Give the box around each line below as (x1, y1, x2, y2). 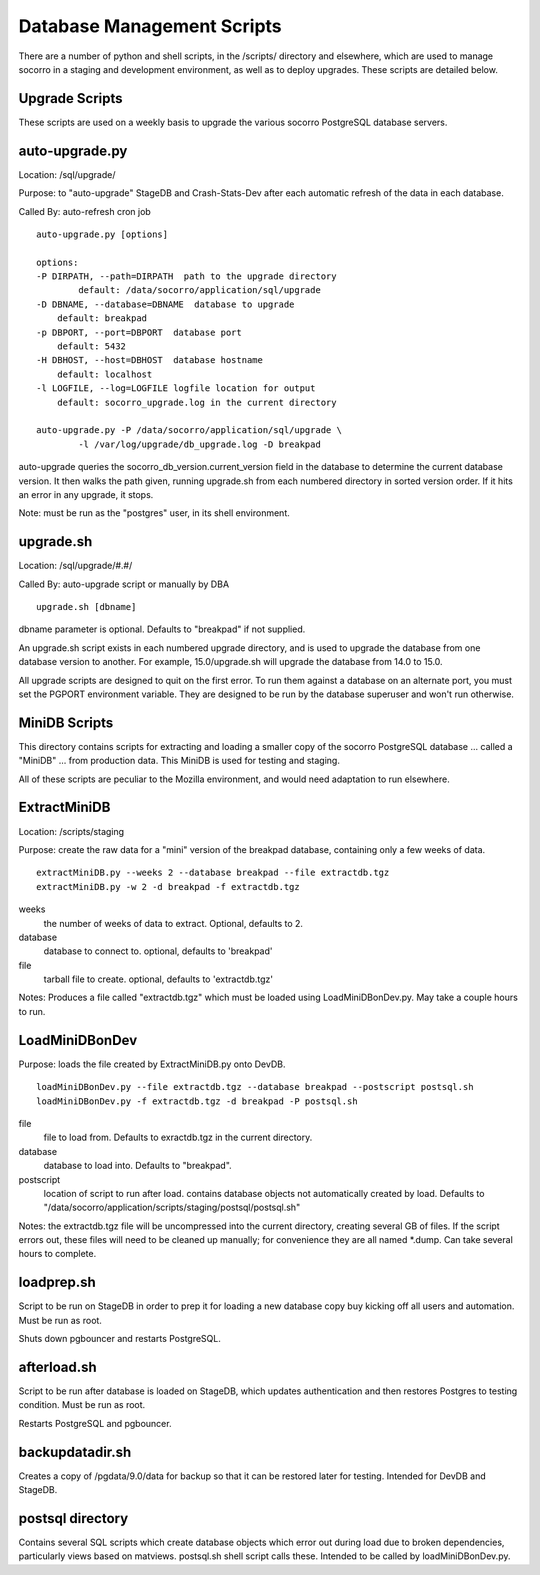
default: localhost (56, 368, 153, 380)
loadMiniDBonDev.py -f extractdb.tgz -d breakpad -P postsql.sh (36, 1095, 359, 1107)
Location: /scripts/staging (18, 825, 125, 837)
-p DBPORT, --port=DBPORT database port (36, 326, 242, 338)
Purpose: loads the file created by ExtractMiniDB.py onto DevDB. (18, 1058, 286, 1070)
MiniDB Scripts (18, 714, 114, 731)
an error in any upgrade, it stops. (18, 488, 154, 500)
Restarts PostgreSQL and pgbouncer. (18, 1417, 172, 1429)
